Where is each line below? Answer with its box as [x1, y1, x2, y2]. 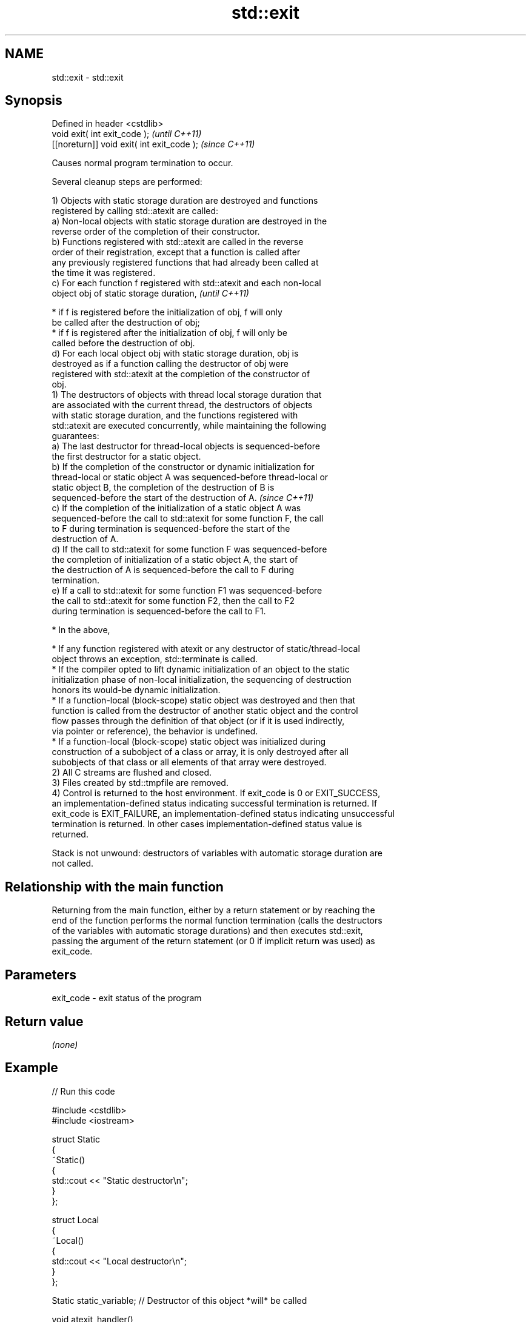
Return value [5, 1013, 84, 1029]
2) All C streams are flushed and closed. [52, 767, 212, 778]
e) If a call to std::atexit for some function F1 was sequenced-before [52, 585, 322, 596]
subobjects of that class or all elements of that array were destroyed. [52, 757, 327, 768]
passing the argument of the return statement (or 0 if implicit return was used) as [52, 936, 375, 947]
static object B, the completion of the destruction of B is [52, 482, 275, 493]
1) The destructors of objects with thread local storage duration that [52, 389, 322, 400]
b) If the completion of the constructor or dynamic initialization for [52, 461, 315, 472]
